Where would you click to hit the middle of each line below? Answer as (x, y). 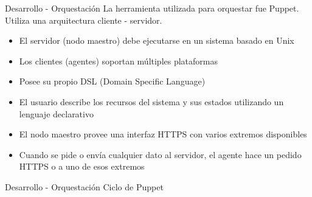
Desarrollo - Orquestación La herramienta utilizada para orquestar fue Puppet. (152, 8)
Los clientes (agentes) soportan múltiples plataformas (119, 60)
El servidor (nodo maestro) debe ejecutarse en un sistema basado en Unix (157, 40)
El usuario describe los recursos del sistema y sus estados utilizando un (151, 101)
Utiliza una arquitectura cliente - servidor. (84, 20)
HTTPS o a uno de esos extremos (82, 166)
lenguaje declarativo (56, 113)
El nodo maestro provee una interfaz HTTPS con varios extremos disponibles (163, 134)
